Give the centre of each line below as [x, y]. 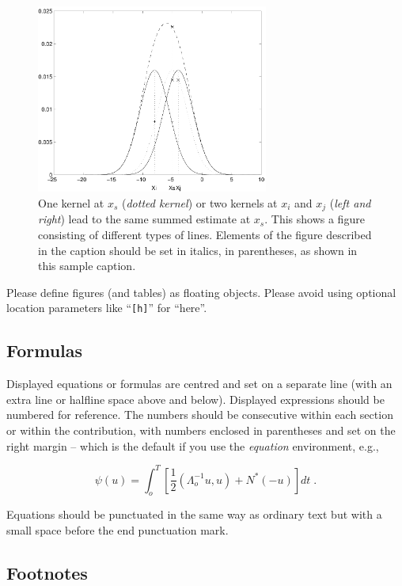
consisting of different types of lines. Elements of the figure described [205, 234]
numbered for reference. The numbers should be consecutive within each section [200, 415]
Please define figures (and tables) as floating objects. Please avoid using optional [201, 292]
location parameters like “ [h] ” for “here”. [107, 308]
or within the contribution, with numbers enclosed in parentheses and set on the [201, 430]
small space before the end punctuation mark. [118, 530]
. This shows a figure [315, 219]
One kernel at [71, 202]
